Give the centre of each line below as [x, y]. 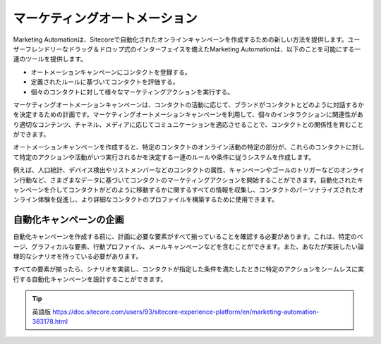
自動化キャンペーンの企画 [68, 220]
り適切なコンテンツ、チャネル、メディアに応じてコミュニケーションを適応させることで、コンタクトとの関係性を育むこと [188, 124]
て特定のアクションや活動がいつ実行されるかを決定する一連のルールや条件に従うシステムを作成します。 [164, 157]
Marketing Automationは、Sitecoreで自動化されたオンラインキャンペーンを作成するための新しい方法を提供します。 [181, 39]
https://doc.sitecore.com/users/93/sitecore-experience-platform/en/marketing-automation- [186, 312]
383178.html [50, 321]
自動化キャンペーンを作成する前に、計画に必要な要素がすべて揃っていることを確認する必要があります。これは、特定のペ [188, 237]
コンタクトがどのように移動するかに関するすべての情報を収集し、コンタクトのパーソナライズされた [213, 190]
